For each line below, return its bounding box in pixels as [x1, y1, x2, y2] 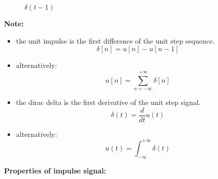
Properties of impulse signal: [4, 165, 106, 175]
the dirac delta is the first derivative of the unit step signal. [16, 96, 201, 107]
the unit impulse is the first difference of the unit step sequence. [16, 35, 215, 46]
